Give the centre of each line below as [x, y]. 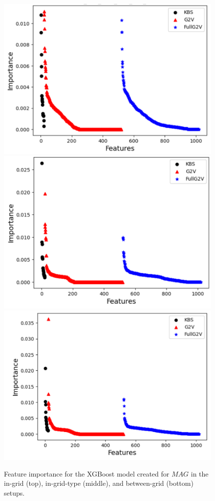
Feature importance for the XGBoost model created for [87, 473]
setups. [14, 492]
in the [200, 473]
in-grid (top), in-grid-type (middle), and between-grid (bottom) [99, 483]
